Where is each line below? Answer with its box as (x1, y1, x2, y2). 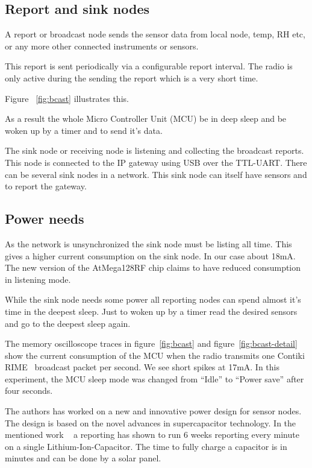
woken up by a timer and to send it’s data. (5, 124, 163, 136)
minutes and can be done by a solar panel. (5, 452, 161, 464)
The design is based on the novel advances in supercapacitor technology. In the (5, 416, 296, 429)
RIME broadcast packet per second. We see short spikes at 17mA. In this (5, 361, 279, 373)
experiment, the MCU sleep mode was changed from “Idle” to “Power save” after (5, 372, 304, 385)
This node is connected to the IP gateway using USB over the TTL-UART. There (5, 156, 307, 168)
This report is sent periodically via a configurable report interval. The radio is (5, 60, 293, 72)
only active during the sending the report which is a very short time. (5, 71, 258, 84)
